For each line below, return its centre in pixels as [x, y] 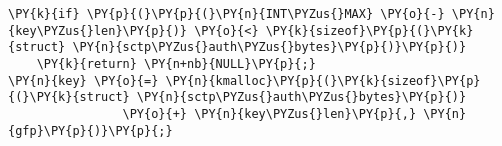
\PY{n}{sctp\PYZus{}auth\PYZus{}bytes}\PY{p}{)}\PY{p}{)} [269, 47]
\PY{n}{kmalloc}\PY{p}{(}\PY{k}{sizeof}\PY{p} [323, 80]
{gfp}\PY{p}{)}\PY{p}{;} [90, 130]
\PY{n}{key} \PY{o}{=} [83, 80]
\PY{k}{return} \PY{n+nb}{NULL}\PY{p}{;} [176, 63]
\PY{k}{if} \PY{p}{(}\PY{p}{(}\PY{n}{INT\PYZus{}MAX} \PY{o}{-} [226, 14]
